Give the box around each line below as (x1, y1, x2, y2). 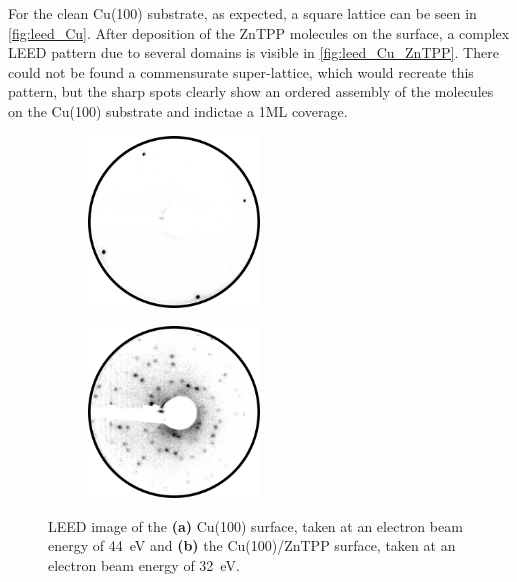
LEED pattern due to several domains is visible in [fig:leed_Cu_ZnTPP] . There (8, 42, 499, 63)
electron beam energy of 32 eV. (48, 554, 240, 575)
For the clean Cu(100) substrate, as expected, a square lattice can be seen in (8, 3, 477, 23)
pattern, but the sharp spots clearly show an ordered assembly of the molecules (8, 81, 494, 102)
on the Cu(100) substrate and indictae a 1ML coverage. (8, 100, 348, 121)
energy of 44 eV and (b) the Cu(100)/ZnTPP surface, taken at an (48, 535, 456, 556)
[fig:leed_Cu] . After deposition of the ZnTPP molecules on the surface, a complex (8, 22, 510, 43)
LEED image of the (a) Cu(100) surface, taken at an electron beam (48, 515, 463, 536)
